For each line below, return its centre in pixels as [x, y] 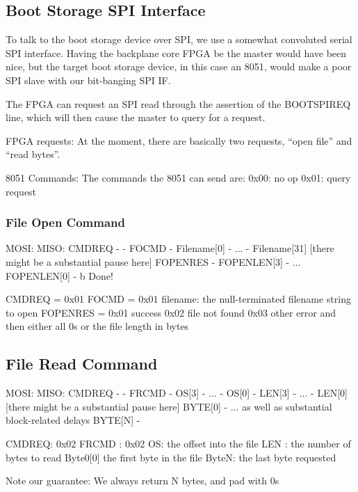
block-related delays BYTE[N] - [73, 420]
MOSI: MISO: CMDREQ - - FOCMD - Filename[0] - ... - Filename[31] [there [170, 248]
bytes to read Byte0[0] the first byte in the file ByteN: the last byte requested [171, 457]
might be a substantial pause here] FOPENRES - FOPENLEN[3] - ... [153, 261]
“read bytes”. [33, 154]
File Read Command [82, 364]
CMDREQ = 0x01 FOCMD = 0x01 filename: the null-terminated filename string [178, 299]
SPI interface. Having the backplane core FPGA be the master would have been [176, 53]
